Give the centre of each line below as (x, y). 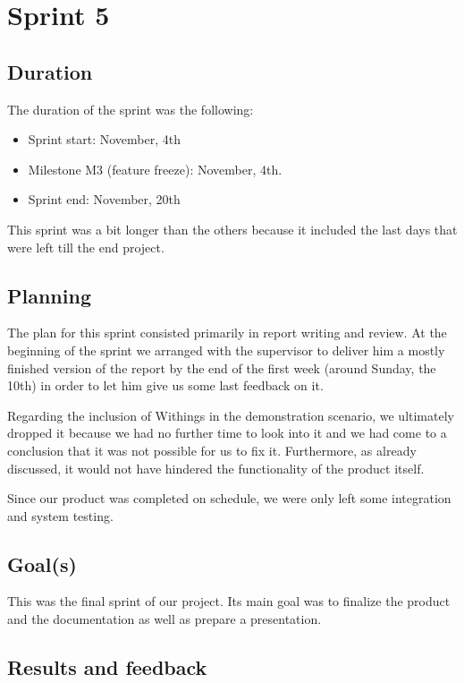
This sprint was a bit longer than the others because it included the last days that (232, 229)
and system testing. (60, 515)
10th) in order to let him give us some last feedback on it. (165, 385)
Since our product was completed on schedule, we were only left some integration (229, 498)
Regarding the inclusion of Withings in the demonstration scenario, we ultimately (231, 415)
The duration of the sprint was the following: (131, 109)
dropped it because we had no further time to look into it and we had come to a (227, 433)
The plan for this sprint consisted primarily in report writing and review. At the (227, 333)
